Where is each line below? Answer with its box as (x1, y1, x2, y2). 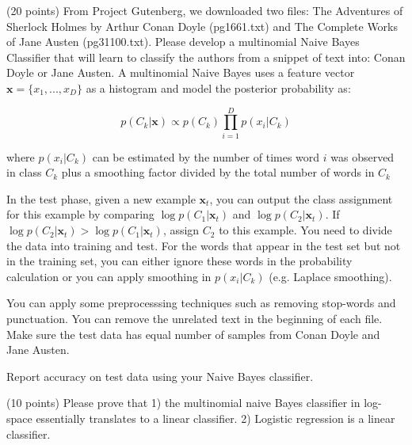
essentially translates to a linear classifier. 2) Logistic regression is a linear (36, 410, 395, 426)
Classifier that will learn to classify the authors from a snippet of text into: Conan (6, 48, 406, 65)
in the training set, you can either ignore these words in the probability (6, 253, 353, 269)
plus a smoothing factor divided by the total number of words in (61, 164, 375, 181)
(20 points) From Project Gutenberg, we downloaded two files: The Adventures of (6, 2, 403, 18)
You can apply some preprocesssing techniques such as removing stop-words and (6, 295, 396, 311)
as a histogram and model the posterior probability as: (86, 79, 351, 96)
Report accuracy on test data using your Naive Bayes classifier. (6, 367, 314, 384)
